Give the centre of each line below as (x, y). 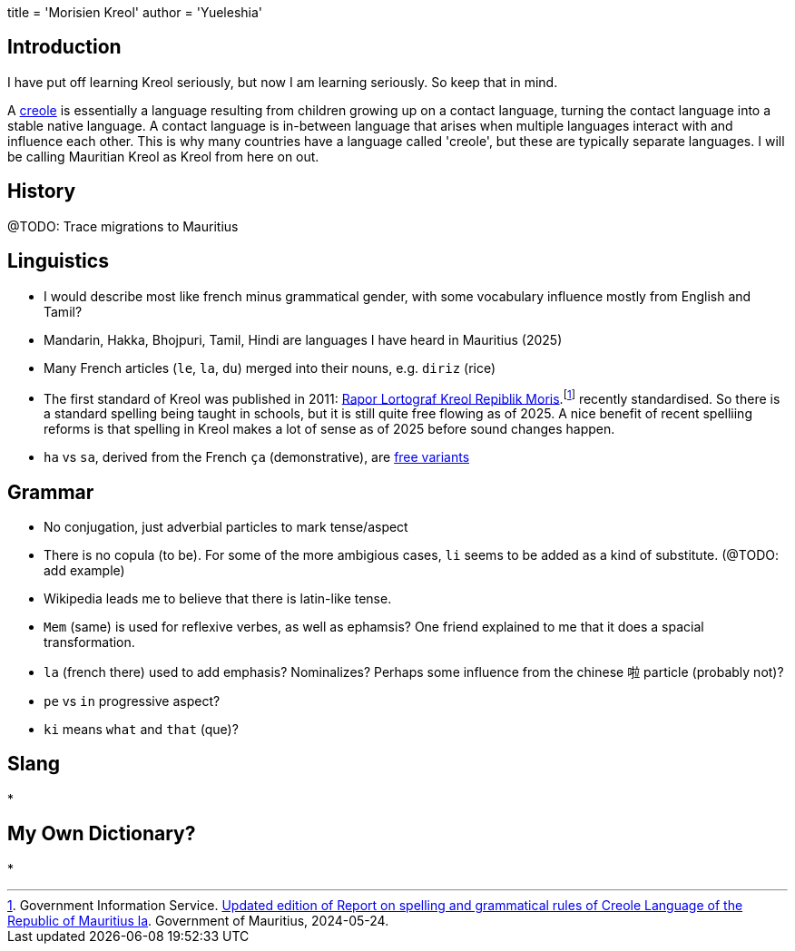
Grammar (51, 492)
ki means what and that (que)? (141, 730)
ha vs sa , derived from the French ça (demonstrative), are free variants (257, 457)
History (42, 191)
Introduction (64, 47)
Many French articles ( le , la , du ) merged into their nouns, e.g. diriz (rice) (270, 368)
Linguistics (58, 261)
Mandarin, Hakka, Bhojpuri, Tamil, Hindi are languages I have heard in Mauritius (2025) (303, 339)
